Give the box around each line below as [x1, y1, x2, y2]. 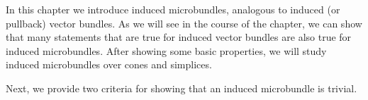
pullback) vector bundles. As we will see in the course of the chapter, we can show [6, 15, 362, 30]
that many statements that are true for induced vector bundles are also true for [6, 30, 352, 44]
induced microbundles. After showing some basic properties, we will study [6, 43, 327, 58]
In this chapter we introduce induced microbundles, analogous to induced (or [6, 2, 340, 16]
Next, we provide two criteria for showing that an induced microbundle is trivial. [6, 80, 357, 95]
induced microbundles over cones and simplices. [6, 57, 212, 72]
